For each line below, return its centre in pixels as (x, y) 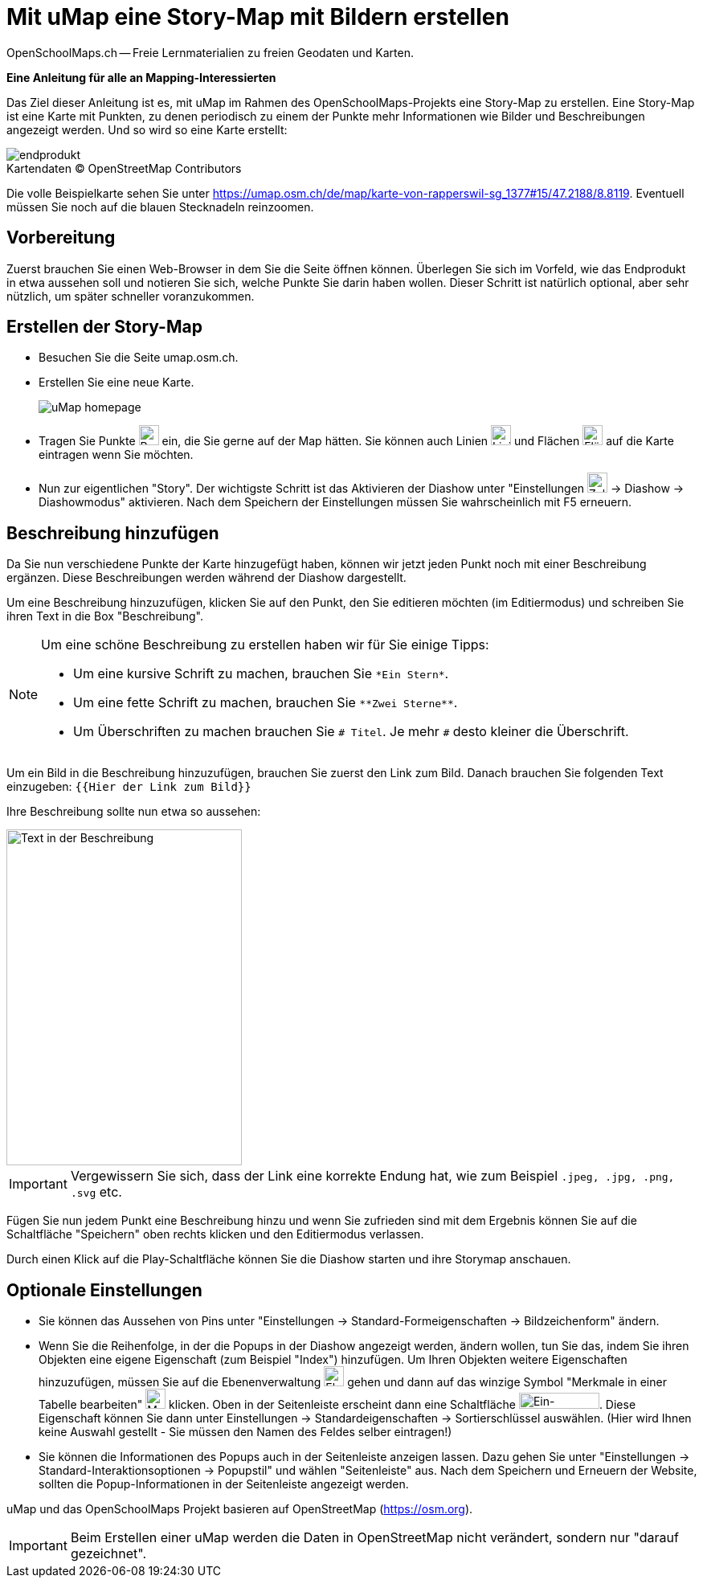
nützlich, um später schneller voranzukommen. (131, 296)
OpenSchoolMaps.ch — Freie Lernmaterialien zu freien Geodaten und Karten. (210, 52)
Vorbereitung (61, 238)
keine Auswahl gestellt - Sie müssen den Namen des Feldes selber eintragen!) (245, 1432)
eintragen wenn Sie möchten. (116, 455)
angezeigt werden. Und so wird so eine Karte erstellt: (147, 129)
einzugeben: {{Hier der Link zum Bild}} (129, 787)
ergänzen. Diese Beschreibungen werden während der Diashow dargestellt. (206, 578)
